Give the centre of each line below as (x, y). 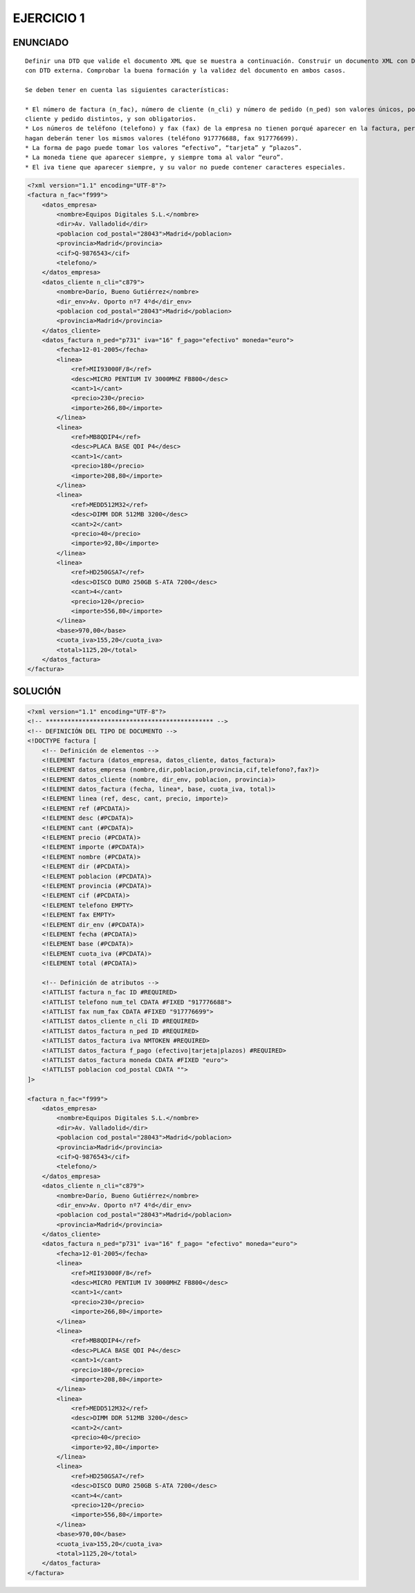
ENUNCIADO (41, 43)
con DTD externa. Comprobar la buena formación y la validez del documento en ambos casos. (185, 70)
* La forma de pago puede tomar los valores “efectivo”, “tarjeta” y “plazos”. (164, 148)
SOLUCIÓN (37, 691)
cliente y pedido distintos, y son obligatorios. (111, 119)
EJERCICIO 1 (49, 18)
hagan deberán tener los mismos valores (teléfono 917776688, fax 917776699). (162, 138)
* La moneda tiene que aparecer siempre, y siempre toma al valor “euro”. (155, 158)
